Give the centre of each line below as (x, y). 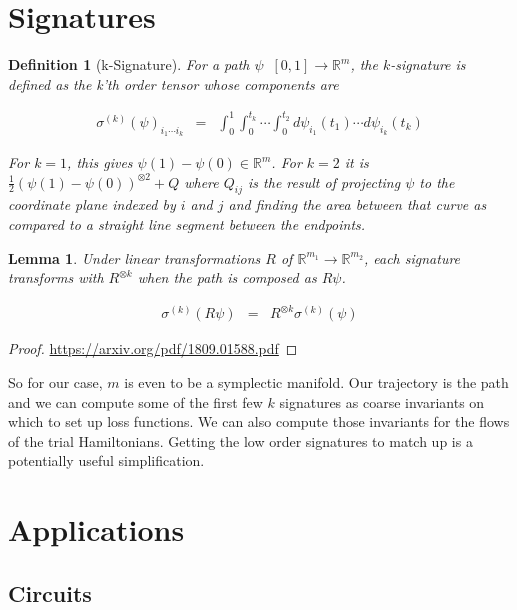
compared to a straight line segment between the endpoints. (187, 224)
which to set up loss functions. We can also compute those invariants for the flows (259, 421)
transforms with (56, 277)
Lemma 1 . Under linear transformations (134, 257)
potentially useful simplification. (106, 460)
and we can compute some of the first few (135, 401)
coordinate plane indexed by (92, 204)
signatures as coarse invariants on (382, 401)
